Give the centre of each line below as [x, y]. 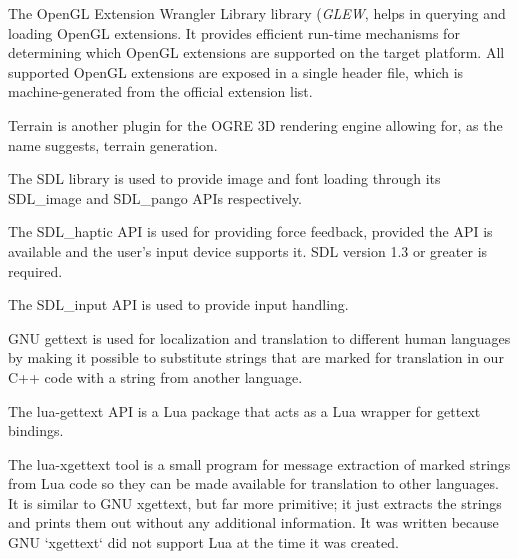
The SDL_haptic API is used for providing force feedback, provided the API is [250, 231]
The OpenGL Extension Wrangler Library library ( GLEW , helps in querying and [257, 13]
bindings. [36, 430]
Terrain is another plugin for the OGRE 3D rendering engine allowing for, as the [255, 124]
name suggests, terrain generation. [113, 144]
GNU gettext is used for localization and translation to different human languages [259, 337]
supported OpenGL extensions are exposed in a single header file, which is [236, 71]
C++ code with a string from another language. [155, 376]
